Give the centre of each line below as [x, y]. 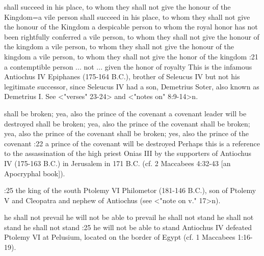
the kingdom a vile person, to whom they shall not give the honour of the [119, 46]
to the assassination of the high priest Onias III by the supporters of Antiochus [128, 153]
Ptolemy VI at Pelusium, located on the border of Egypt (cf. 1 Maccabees [120, 237]
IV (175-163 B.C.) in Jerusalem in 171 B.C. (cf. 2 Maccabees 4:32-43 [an [117, 163]
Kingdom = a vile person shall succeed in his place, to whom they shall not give [127, 17]
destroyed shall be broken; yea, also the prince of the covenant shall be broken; [127, 123]
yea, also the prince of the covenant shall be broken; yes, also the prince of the [126, 133]
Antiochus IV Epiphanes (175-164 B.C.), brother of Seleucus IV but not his [122, 76]
